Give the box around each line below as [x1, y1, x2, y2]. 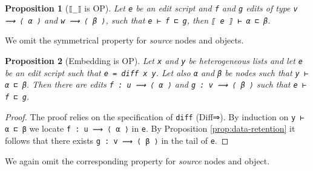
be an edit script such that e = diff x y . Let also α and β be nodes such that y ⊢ [5, 66, 309, 79]
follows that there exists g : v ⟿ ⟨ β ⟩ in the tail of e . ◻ [5, 134, 229, 146]
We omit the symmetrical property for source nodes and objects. [5, 34, 244, 47]
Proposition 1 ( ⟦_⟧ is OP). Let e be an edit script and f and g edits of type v [5, 2, 298, 14]
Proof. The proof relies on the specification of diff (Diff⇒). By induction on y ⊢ [5, 110, 305, 123]
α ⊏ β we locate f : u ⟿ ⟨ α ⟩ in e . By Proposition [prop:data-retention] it [5, 122, 295, 135]
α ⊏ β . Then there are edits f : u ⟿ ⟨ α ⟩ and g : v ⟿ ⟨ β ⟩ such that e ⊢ [5, 78, 306, 91]
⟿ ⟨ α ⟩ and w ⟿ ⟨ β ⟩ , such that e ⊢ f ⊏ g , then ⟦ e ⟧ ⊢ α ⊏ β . [5, 13, 271, 26]
